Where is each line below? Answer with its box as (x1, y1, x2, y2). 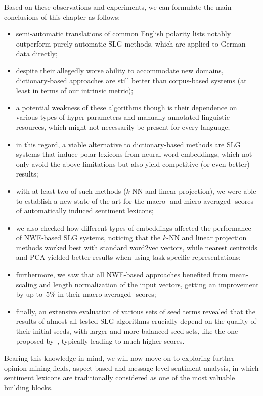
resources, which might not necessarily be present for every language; (16, 121, 230, 132)
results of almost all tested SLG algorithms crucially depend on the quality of (16, 316, 256, 326)
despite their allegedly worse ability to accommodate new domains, (16, 65, 224, 75)
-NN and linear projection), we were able (129, 185, 256, 196)
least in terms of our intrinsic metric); (16, 85, 134, 96)
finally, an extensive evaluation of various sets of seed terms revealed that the (16, 305, 255, 316)
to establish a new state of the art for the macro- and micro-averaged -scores (16, 195, 253, 206)
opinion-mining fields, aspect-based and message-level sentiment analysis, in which (4, 362, 259, 373)
